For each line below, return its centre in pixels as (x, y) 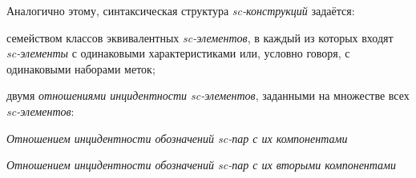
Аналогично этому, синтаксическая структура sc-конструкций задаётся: (181, 10)
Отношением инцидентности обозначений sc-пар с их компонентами (177, 138)
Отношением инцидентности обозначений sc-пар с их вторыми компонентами (202, 165)
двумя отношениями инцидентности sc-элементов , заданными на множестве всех (208, 95)
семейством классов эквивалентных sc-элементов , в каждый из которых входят (200, 37)
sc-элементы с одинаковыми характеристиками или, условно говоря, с (178, 53)
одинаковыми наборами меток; (81, 68)
